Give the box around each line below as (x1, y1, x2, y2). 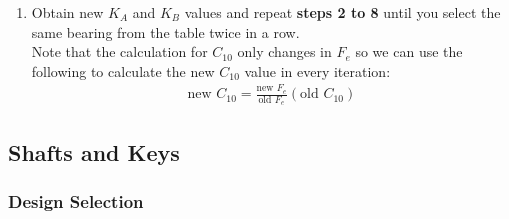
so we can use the (355, 41, 463, 62)
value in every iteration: (244, 60, 391, 81)
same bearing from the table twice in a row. (31, 21, 300, 42)
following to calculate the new (31, 60, 215, 81)
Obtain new (31, 2, 104, 22)
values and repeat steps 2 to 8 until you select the (184, 2, 501, 22)
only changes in (237, 41, 332, 62)
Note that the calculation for (31, 41, 208, 62)
